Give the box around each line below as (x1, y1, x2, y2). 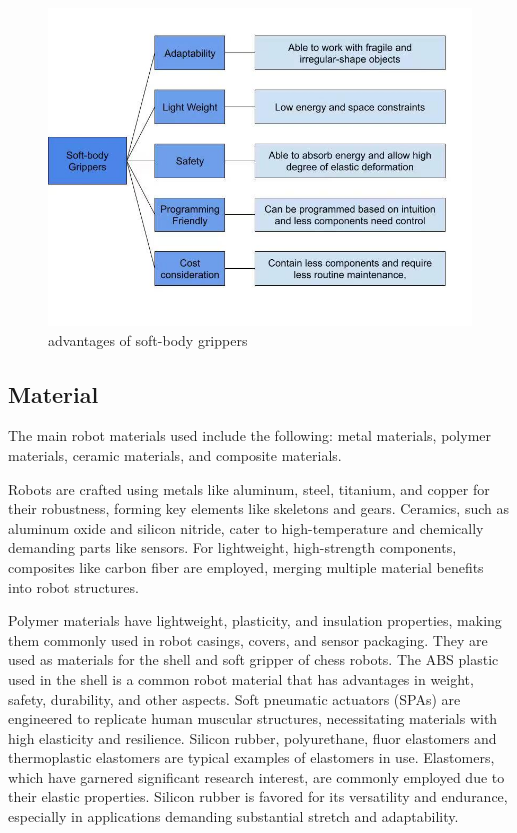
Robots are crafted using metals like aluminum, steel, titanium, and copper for (8, 478, 490, 499)
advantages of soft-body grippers (48, 329, 248, 350)
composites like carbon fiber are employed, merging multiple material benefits (8, 556, 484, 577)
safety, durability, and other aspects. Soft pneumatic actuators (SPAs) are (8, 688, 461, 709)
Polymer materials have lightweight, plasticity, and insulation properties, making (8, 610, 502, 631)
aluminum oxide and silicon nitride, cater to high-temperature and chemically (8, 517, 484, 538)
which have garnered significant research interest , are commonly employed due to (8, 766, 505, 787)
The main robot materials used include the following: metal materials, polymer (8, 425, 491, 446)
